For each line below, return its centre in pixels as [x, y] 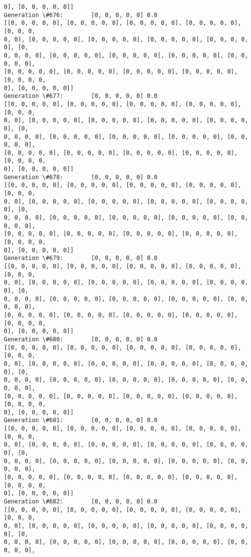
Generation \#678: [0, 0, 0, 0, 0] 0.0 [81, 177]
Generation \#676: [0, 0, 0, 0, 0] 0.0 [81, 15]
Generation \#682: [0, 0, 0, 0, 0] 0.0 [81, 502]
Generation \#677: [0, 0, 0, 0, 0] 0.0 [81, 96]
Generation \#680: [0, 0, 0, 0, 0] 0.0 [81, 339]
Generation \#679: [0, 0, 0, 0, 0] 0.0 [81, 258]
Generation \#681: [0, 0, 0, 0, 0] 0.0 [81, 420]
